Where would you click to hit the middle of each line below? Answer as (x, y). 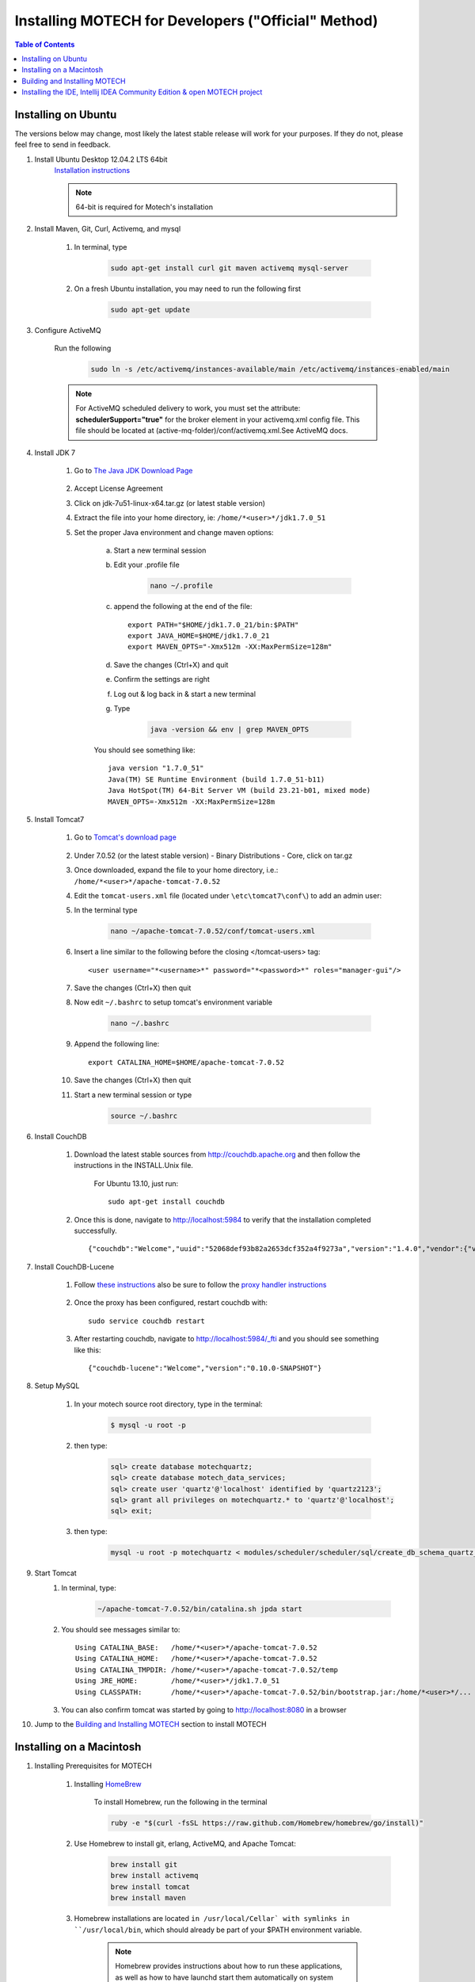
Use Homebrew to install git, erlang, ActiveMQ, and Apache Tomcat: (185, 1844)
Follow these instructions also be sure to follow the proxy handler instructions (200, 1285)
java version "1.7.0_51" (156, 768)
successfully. (96, 1230)
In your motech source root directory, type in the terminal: (168, 1404)
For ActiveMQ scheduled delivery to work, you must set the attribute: (188, 408)
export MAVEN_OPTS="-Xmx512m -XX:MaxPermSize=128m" (230, 647)
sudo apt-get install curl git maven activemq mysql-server (230, 268)
